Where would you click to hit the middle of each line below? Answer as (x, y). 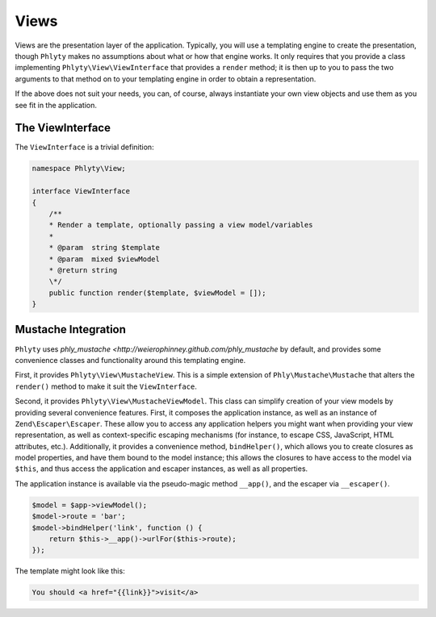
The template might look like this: (70, 571)
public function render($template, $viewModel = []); (157, 293)
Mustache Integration (71, 329)
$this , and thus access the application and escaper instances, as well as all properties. (161, 469)
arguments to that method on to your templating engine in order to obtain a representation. (166, 79)
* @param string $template (105, 248)
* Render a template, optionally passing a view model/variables (181, 225)
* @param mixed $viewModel (105, 259)
